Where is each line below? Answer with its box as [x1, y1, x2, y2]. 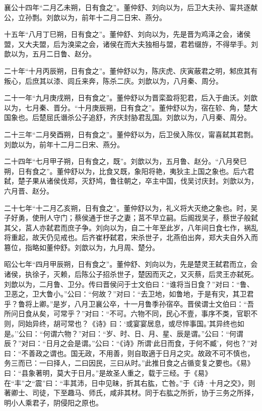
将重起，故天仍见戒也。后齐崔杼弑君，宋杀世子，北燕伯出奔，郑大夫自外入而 [4, 232, 258, 243]
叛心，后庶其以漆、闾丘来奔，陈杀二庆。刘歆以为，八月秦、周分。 [4, 75, 223, 86]
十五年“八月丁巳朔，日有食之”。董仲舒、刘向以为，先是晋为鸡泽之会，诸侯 [4, 29, 251, 39]
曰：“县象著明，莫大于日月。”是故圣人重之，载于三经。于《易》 [4, 368, 212, 378]
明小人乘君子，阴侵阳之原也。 [4, 397, 103, 407]
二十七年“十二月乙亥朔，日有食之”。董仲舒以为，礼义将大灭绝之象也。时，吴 [4, 202, 258, 213]
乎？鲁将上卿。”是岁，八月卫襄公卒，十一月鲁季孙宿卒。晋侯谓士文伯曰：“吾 [4, 298, 254, 309]
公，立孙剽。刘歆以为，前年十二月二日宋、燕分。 [4, 12, 166, 22]
